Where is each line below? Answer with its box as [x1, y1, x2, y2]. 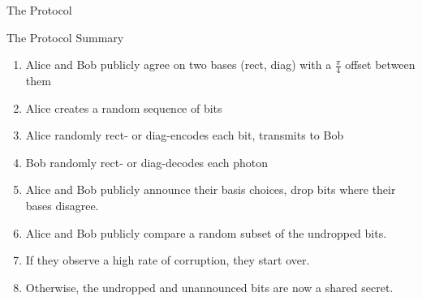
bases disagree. [25, 196, 99, 213]
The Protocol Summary [6, 28, 124, 45]
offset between [345, 56, 416, 73]
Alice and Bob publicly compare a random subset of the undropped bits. [25, 224, 387, 241]
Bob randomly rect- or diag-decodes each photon [25, 153, 269, 170]
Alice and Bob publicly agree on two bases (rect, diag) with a [25, 56, 332, 73]
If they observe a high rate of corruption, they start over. [25, 252, 310, 269]
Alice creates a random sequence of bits [25, 99, 222, 116]
